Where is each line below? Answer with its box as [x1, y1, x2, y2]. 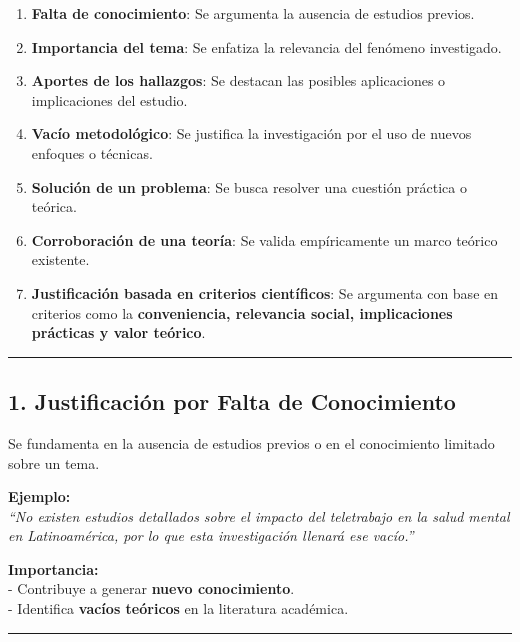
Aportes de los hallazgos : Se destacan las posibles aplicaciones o [31, 70, 446, 91]
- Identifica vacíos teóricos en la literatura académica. [8, 598, 349, 619]
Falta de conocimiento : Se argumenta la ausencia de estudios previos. [31, 3, 475, 23]
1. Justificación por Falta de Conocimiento [8, 386, 456, 417]
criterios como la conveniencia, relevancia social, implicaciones [31, 302, 453, 323]
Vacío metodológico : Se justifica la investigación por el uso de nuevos [31, 123, 472, 144]
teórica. [31, 196, 77, 217]
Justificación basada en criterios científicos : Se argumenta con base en [31, 282, 499, 303]
